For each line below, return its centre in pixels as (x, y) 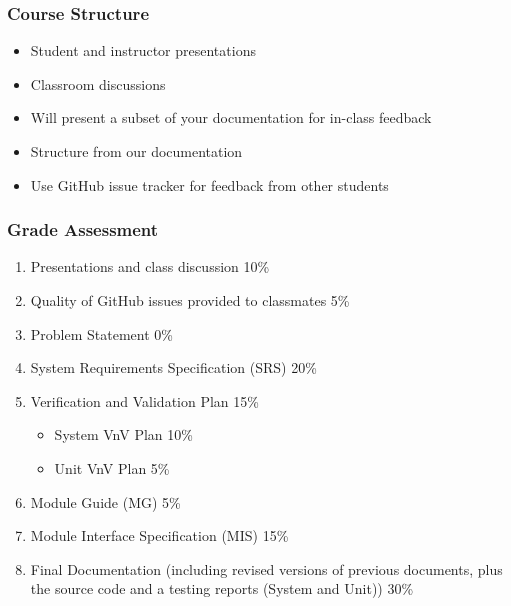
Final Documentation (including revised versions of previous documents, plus (266, 568)
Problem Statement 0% (101, 333)
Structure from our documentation (136, 151)
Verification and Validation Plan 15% (144, 400)
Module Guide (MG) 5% (105, 501)
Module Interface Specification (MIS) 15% (159, 535)
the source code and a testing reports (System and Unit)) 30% (222, 588)
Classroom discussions (98, 83)
